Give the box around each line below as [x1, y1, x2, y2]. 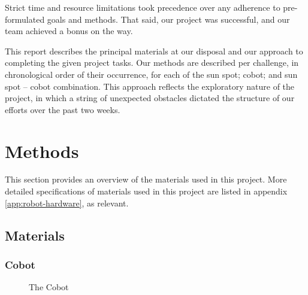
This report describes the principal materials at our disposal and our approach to [5, 44, 303, 57]
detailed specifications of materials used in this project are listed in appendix [5, 185, 288, 197]
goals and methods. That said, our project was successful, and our [47, 13, 290, 25]
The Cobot [29, 281, 69, 293]
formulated [5, 13, 45, 25]
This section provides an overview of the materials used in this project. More [5, 173, 287, 185]
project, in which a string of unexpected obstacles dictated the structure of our [5, 92, 295, 104]
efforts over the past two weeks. [5, 103, 120, 115]
